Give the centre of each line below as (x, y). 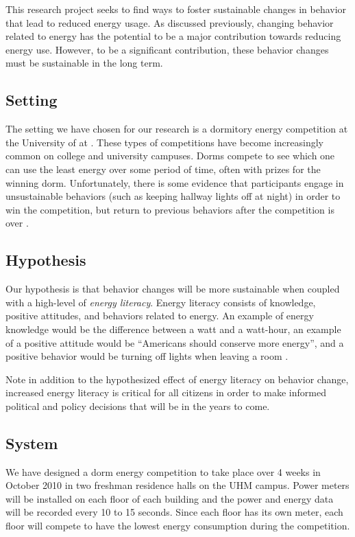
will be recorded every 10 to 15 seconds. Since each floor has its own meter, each (174, 512)
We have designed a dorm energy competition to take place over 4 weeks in (163, 471)
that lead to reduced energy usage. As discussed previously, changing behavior (170, 22)
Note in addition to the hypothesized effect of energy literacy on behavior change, (177, 379)
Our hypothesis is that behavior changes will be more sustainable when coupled (173, 289)
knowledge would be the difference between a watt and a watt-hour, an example (173, 329)
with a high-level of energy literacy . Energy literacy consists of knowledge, (161, 302)
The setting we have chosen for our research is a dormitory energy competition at (177, 129)
